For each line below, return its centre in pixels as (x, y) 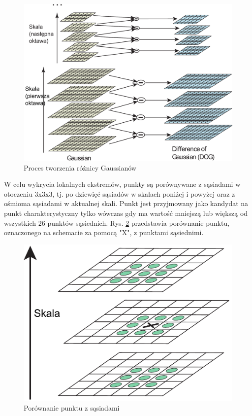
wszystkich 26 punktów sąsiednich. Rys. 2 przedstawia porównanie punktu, (117, 223)
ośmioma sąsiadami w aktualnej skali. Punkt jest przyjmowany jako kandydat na (126, 203)
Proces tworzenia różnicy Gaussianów (80, 167)
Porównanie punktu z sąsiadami (72, 407)
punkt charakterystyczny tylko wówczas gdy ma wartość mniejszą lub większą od (126, 213)
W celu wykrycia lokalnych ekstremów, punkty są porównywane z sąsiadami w (122, 184)
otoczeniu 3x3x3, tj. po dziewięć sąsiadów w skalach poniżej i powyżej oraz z (120, 193)
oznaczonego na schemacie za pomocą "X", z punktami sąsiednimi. (104, 232)
